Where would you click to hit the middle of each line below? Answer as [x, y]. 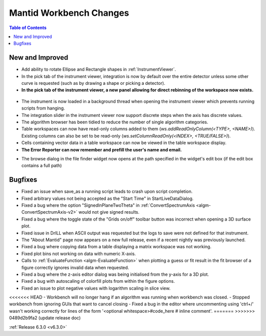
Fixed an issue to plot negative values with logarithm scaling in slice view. [96, 288]
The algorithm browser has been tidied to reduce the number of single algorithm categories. [115, 122]
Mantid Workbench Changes [69, 13]
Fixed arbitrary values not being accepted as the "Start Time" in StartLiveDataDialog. [108, 198]
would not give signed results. [109, 212]
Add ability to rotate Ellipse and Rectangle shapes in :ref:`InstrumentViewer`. [99, 70]
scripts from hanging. [43, 108]
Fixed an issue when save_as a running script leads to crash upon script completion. [107, 191]
